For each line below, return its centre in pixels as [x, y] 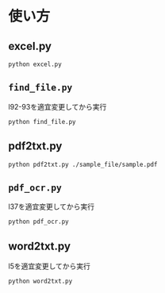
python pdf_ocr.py [38, 222]
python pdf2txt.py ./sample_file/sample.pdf [83, 164]
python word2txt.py [40, 281]
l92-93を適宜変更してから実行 [58, 106]
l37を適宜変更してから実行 [52, 206]
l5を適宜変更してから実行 [50, 266]
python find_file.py [42, 121]
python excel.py [35, 64]
